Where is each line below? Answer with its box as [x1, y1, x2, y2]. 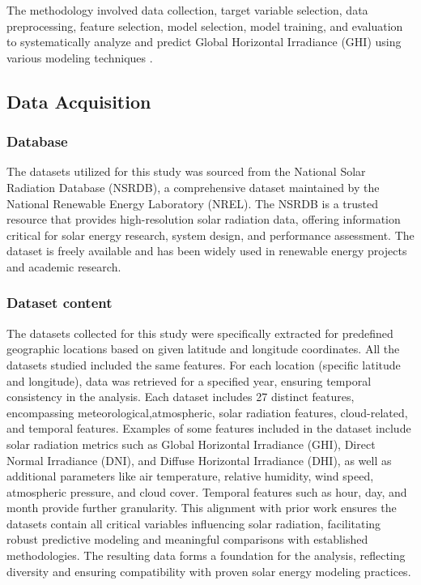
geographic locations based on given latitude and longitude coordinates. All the [6, 340, 400, 357]
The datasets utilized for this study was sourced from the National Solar [6, 163, 366, 180]
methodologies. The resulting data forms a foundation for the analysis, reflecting [6, 547, 406, 564]
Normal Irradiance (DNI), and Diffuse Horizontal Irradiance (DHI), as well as [6, 451, 392, 468]
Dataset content [6, 292, 113, 313]
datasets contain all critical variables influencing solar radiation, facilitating [6, 515, 381, 532]
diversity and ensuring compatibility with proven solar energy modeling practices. [6, 562, 411, 579]
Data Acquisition [6, 88, 151, 113]
